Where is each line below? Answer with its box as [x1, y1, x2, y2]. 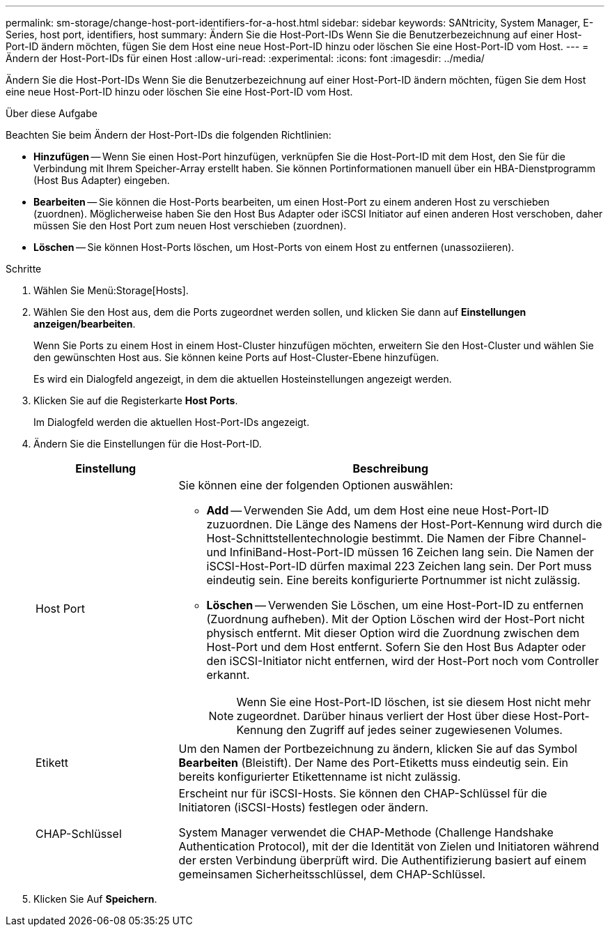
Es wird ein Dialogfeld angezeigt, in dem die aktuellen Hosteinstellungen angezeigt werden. [33, 373, 452, 385]
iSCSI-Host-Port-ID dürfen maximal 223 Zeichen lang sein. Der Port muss [206, 559, 592, 573]
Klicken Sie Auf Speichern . [33, 893, 157, 905]
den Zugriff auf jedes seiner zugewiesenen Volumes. [286, 723, 563, 737]
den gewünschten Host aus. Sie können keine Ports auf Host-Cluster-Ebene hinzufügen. [33, 351, 439, 363]
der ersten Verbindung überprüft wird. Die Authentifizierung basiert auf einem [178, 853, 587, 867]
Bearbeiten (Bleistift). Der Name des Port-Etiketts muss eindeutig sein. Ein [178, 756, 569, 770]
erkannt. [206, 668, 250, 682]
